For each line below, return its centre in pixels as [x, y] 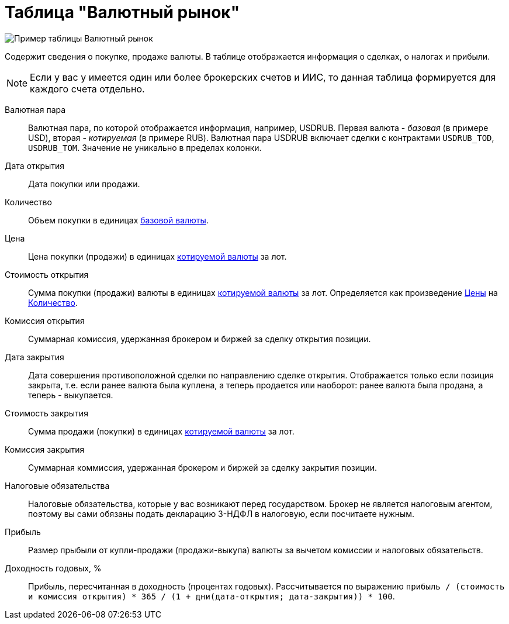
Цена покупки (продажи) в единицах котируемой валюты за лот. [157, 256]
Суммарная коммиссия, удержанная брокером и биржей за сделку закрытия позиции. [202, 467]
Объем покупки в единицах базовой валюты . [118, 220]
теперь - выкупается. [71, 395]
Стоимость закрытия [46, 413]
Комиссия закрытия [45, 449]
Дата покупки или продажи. [84, 184]
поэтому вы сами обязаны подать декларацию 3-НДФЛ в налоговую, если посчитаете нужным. [221, 513]
